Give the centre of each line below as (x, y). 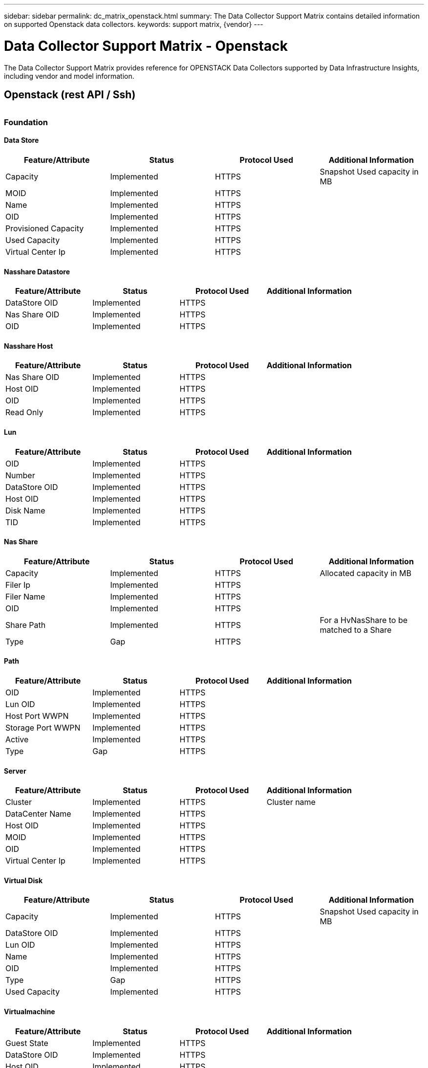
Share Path (26, 625)
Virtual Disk (23, 880)
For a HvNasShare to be (364, 620)
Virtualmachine (30, 1012)
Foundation (26, 122)
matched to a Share (356, 630)
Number (20, 475)
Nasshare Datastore (37, 271)
